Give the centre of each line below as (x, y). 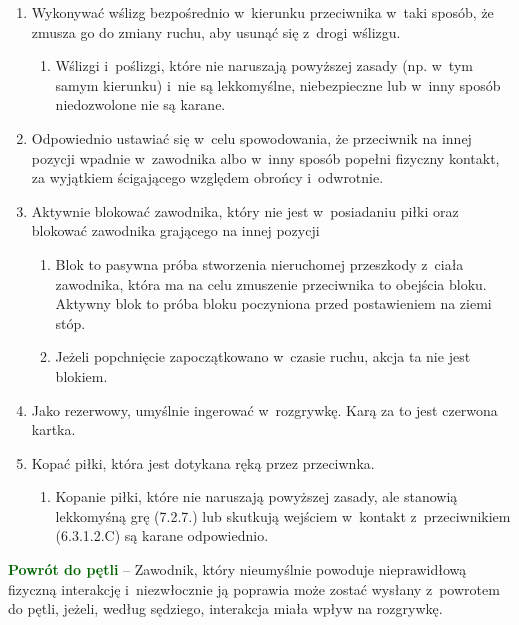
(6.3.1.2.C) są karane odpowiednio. (162, 535)
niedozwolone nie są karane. (140, 104)
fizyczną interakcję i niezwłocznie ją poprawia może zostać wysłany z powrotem (254, 588)
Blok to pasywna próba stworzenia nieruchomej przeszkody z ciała (259, 263)
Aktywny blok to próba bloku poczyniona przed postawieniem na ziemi (273, 303)
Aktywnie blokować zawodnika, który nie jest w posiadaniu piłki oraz (245, 210)
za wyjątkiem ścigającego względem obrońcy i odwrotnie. (207, 177)
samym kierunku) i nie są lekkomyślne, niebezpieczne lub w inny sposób (278, 84)
